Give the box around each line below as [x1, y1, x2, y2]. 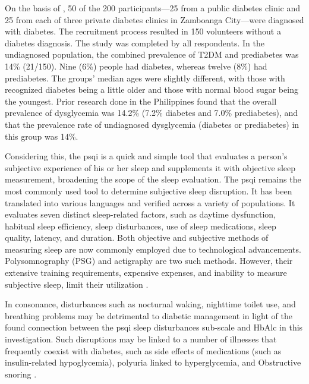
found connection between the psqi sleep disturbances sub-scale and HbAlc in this [5, 321, 303, 333]
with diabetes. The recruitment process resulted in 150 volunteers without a [5, 25, 281, 37]
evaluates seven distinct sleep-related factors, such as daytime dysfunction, [5, 208, 276, 221]
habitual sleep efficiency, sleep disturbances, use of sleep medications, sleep [5, 219, 276, 232]
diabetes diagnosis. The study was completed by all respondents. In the [5, 36, 264, 49]
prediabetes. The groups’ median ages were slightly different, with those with [5, 71, 285, 84]
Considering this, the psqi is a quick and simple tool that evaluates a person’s [5, 150, 288, 162]
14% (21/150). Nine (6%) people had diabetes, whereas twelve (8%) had [5, 59, 267, 72]
